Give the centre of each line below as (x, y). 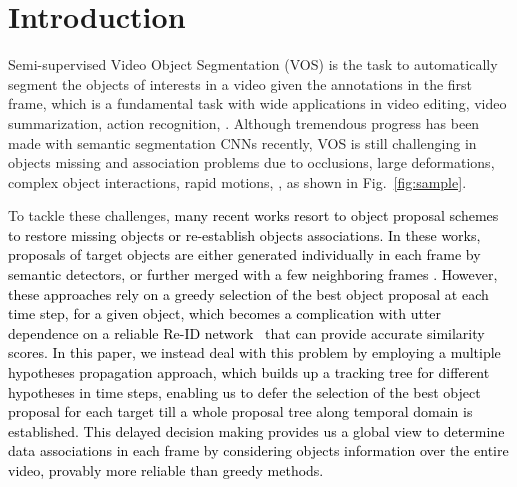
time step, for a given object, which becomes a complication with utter (225, 313)
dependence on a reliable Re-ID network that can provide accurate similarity (246, 332)
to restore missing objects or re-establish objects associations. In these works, (244, 234)
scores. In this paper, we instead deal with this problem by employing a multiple (254, 352)
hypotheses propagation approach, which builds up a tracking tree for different (249, 372)
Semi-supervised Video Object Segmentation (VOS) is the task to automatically (253, 64)
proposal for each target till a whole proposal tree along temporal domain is (240, 411)
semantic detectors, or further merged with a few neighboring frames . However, (253, 274)
